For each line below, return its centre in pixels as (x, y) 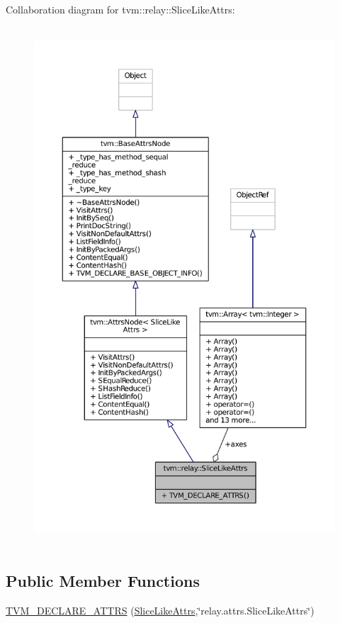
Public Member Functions (103, 580)
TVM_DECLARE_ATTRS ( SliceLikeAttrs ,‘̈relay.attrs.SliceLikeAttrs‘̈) (160, 610)
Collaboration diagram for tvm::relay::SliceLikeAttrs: (120, 9)
